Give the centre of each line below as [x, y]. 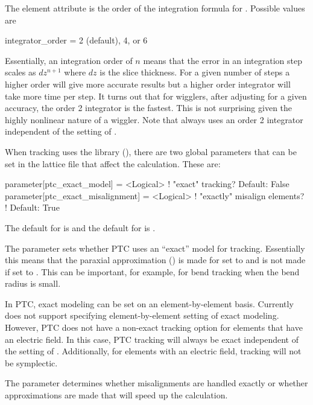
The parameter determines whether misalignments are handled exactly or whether [156, 383]
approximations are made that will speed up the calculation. [116, 395]
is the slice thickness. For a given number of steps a [195, 72]
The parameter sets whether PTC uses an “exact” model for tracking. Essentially [155, 248]
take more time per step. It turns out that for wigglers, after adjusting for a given [156, 96]
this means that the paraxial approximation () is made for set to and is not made [155, 260]
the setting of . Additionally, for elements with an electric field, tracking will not [153, 351]
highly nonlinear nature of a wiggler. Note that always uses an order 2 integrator [154, 119]
